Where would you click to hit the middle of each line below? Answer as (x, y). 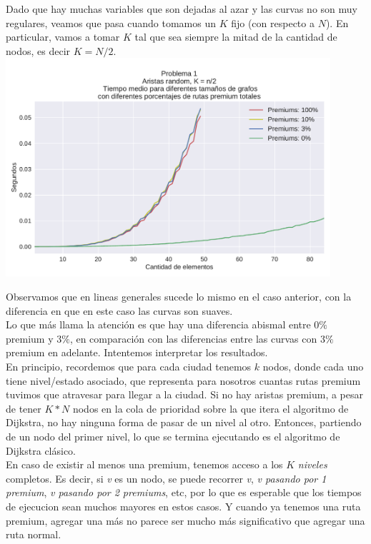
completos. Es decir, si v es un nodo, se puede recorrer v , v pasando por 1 (166, 478)
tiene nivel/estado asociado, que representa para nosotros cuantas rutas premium (183, 380)
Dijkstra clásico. (41, 450)
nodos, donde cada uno (313, 367)
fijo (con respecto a (273, 22)
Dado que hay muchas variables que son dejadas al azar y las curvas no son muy (182, 9)
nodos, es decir (38, 50)
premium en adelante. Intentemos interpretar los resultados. (137, 352)
